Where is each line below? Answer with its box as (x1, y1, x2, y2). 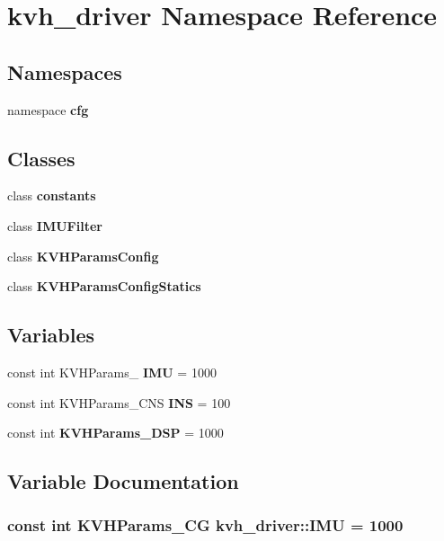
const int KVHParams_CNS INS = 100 (7, 393, 231, 412)
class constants (7, 186, 96, 205)
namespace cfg (7, 100, 89, 119)
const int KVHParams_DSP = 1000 (7, 423, 224, 442)
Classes (7, 144, 75, 172)
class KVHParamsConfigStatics (7, 277, 201, 296)
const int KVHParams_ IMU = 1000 (7, 362, 217, 381)
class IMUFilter (7, 216, 102, 235)
